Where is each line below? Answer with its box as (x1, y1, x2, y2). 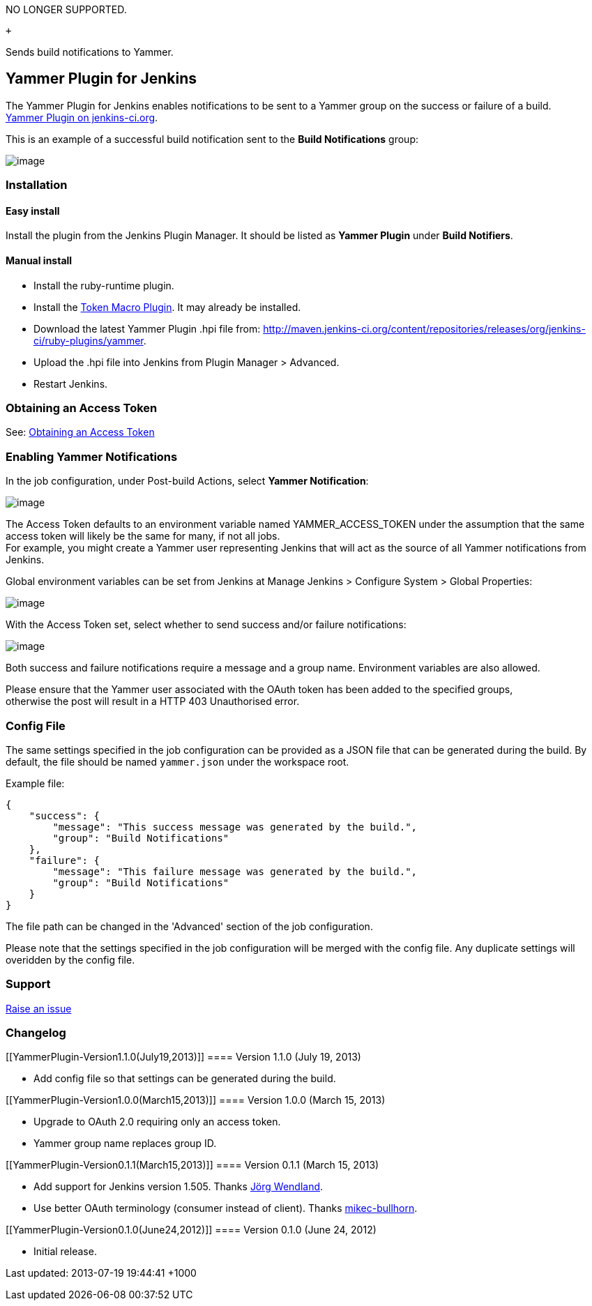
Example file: (6, 777, 65, 789)
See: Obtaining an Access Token (6, 426, 155, 439)
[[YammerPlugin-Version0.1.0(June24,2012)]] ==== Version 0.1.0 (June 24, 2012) (6, 1224, 377, 1236)
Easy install (6, 204, 60, 217)
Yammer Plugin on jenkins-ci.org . (6, 111, 158, 123)
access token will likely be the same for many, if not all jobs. (6, 530, 280, 542)
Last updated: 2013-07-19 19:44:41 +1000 (6, 1267, 197, 1280)
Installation (6, 178, 68, 192)
